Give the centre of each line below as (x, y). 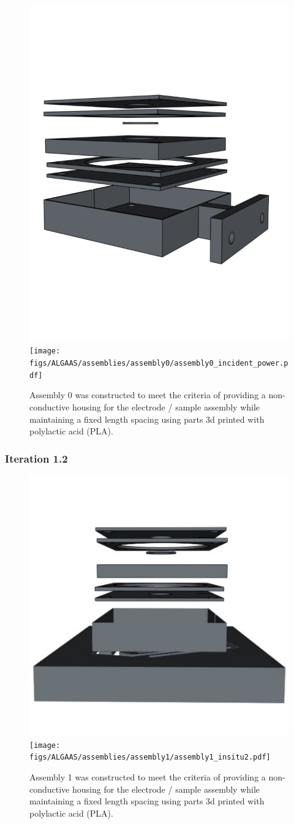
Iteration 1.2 (36, 458)
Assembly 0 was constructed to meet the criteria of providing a (148, 395)
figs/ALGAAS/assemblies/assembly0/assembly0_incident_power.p (159, 364)
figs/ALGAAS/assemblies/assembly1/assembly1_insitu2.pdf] (150, 757)
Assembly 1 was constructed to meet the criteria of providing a (148, 776)
